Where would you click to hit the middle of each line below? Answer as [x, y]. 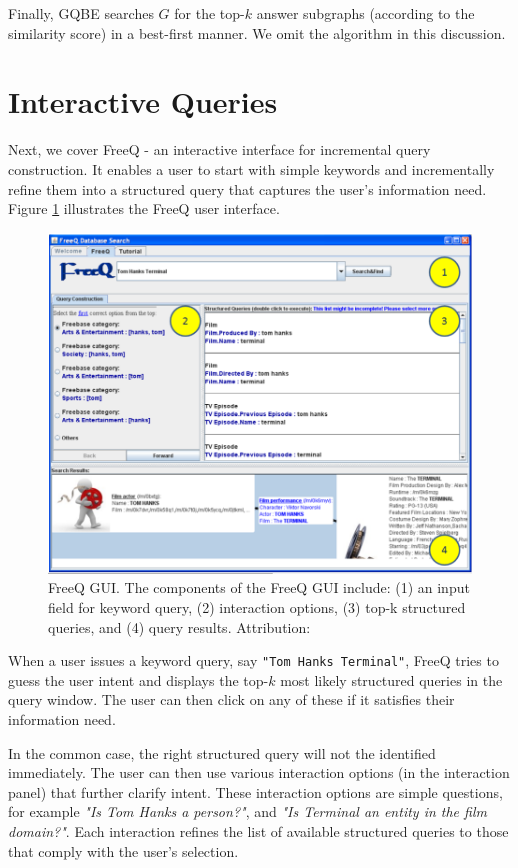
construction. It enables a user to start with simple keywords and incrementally [251, 168]
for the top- [209, 13]
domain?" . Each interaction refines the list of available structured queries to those [258, 831]
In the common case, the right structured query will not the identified [222, 752]
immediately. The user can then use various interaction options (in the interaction [259, 772]
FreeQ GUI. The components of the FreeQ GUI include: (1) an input [259, 587]
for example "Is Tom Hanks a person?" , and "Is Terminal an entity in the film [247, 811]
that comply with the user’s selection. [123, 850]
